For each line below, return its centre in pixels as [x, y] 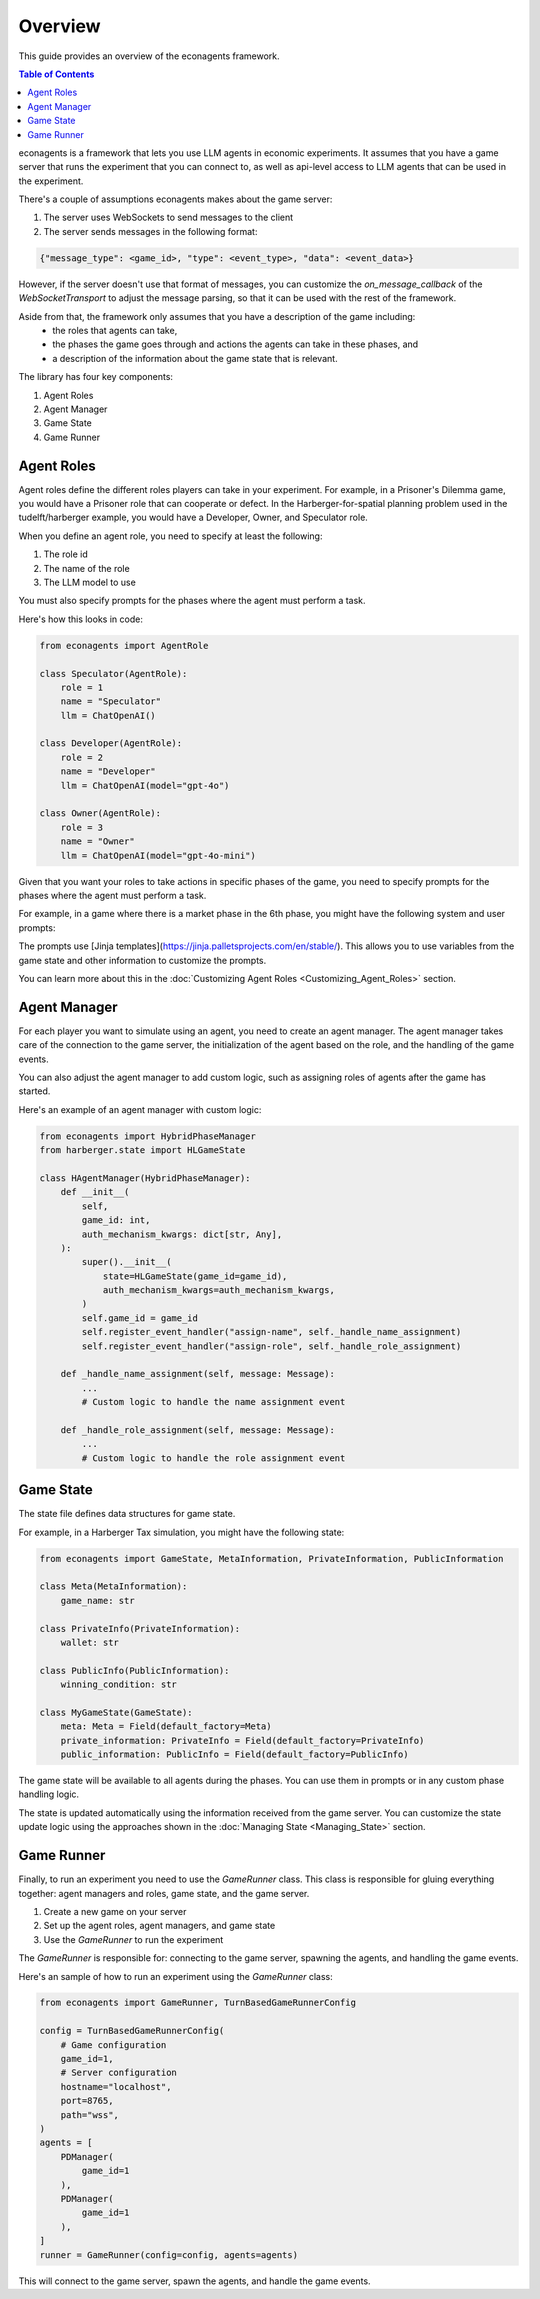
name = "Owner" [97, 841]
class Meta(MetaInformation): [113, 1586]
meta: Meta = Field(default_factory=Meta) [166, 1726]
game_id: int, [116, 1220]
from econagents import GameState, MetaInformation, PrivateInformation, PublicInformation [271, 1558]
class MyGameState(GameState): [116, 1712]
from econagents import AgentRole [124, 645]
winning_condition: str [118, 1684]
